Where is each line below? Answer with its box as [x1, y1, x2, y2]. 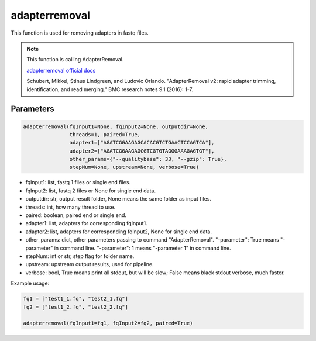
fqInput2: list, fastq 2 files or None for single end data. [25, 187, 156, 194]
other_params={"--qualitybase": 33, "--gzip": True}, [69, 156, 227, 163]
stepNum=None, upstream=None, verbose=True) [69, 164, 200, 171]
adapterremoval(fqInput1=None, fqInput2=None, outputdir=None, [23, 123, 209, 130]
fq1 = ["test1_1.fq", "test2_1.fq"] [23, 295, 129, 302]
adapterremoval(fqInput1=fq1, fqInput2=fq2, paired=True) [23, 320, 193, 327]
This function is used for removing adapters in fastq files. [11, 29, 149, 36]
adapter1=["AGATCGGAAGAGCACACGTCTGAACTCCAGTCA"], [69, 139, 215, 146]
